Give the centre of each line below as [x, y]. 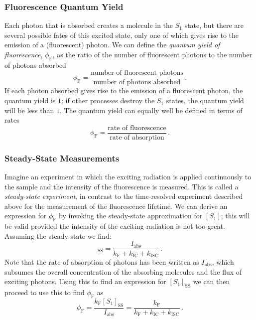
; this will [235, 216]
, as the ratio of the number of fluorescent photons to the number [152, 54]
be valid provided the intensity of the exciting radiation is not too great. [115, 226]
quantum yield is [30, 100]
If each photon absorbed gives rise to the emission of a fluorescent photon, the [124, 90]
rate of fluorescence [137, 128]
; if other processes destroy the [108, 100]
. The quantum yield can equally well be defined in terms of [151, 110]
